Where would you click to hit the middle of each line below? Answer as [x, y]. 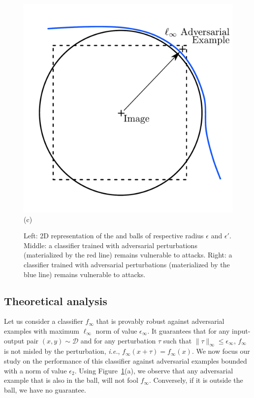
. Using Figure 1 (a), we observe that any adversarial [154, 370]
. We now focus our [221, 351]
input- [241, 330]
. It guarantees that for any [189, 330]
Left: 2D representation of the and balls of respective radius [114, 236]
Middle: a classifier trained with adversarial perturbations [111, 245]
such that [177, 340]
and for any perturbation [118, 340]
